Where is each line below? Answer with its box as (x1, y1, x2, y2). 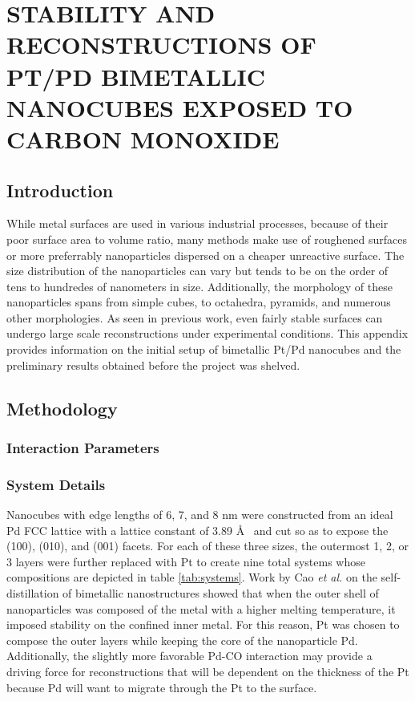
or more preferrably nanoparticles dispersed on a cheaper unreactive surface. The (6, 246, 405, 263)
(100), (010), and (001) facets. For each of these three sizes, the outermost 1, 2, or (6, 537, 409, 554)
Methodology (6, 395, 118, 420)
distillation (6, 585, 59, 602)
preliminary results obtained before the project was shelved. (6, 356, 300, 373)
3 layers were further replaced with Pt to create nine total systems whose (6, 553, 365, 569)
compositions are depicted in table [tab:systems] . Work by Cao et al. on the (6, 569, 377, 586)
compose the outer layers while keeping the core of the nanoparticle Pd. (6, 631, 358, 648)
